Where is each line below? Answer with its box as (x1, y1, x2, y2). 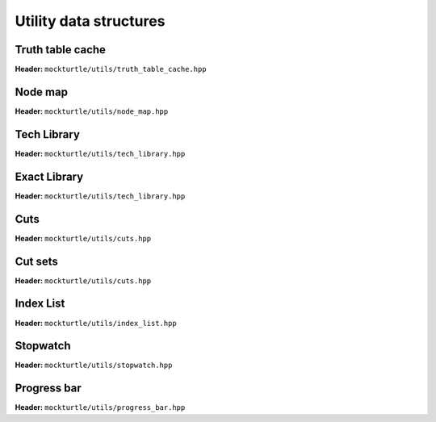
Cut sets (15, 254, 58, 268)
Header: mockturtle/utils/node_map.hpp (15, 106, 169, 116)
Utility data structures (15, 12, 166, 30)
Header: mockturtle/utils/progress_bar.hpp (15, 403, 186, 412)
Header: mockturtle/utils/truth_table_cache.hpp (15, 65, 207, 74)
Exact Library (15, 169, 84, 183)
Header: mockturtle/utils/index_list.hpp (15, 318, 177, 328)
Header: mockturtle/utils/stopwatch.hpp (15, 360, 173, 370)
